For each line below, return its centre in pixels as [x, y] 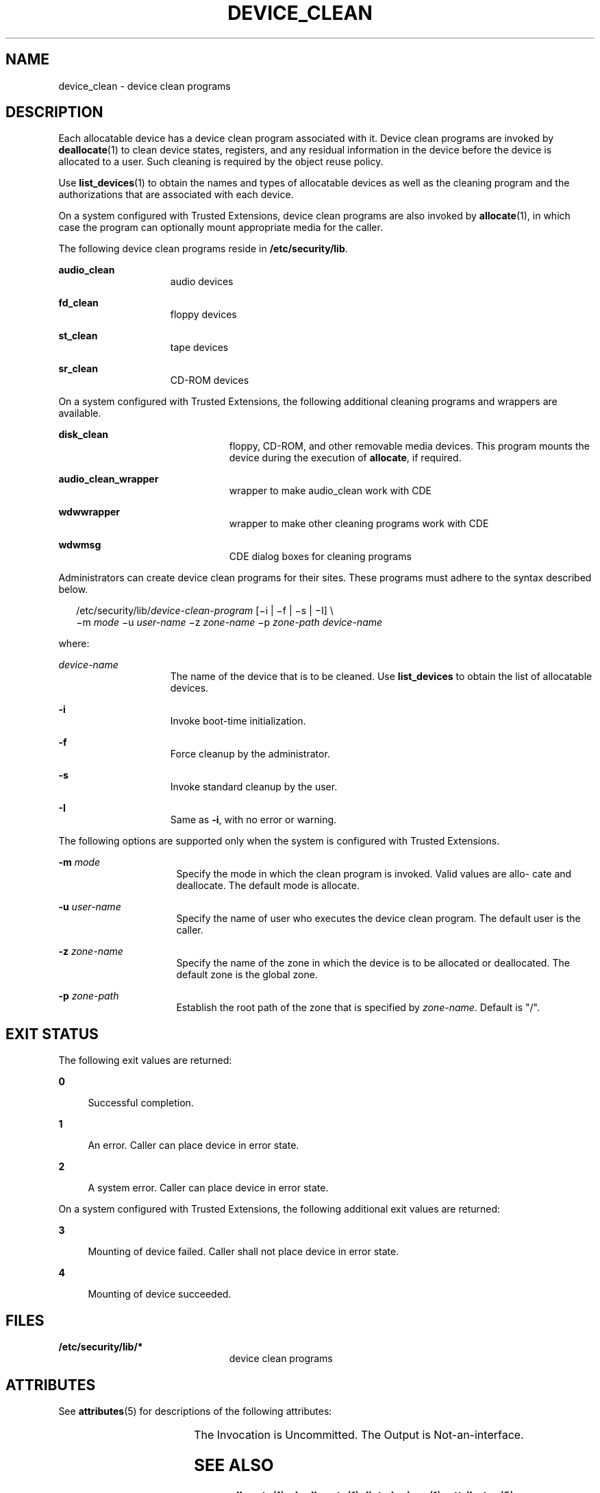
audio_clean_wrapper [109, 479]
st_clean [78, 336]
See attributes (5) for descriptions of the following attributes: [195, 1411]
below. [73, 590]
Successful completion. [141, 1103]
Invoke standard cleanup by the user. [254, 787]
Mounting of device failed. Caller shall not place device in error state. [243, 1252]
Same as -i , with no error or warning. [253, 820]
